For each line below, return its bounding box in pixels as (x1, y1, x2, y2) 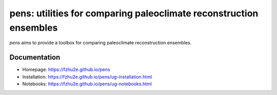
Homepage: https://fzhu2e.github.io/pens (22, 66, 110, 73)
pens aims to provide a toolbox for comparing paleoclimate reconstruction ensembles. (9, 40, 192, 46)
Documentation (9, 53, 61, 62)
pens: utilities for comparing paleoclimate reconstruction (9, 8, 259, 19)
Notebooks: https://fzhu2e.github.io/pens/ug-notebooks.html (22, 81, 152, 87)
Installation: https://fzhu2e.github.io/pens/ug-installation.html (22, 74, 152, 80)
